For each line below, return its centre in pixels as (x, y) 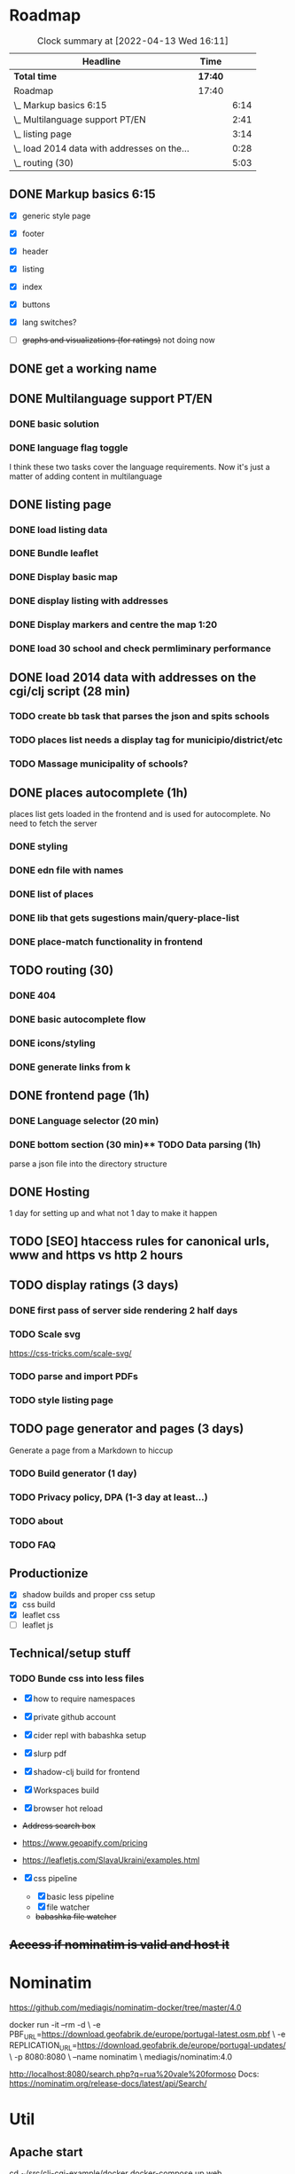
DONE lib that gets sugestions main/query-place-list (124, 917)
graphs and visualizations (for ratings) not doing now (118, 340)
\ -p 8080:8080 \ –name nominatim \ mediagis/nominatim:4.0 (121, 2057)
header (35, 251)
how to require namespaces (84, 1699)
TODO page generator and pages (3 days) (127, 1429)
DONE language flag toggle (69, 447)
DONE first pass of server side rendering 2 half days (124, 1310)
